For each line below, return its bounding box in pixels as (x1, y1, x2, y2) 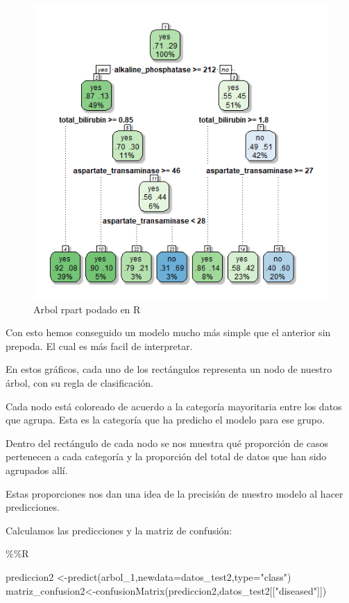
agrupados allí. (6, 462, 68, 477)
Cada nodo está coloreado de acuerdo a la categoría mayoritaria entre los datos (6, 399, 342, 413)
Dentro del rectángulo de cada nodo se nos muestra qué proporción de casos (6, 435, 329, 450)
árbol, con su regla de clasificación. (6, 375, 153, 390)
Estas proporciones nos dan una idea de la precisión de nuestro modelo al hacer (6, 486, 343, 500)
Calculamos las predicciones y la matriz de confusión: (6, 523, 232, 537)
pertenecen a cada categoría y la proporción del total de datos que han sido (6, 449, 327, 464)
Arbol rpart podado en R (33, 301, 141, 316)
